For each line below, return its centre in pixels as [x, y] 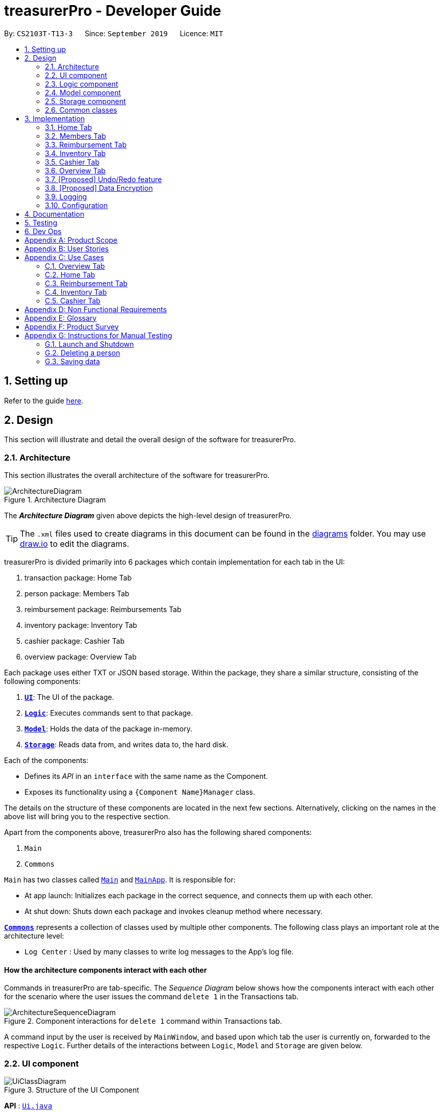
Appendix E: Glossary [61, 318]
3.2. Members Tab [75, 136]
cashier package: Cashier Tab [75, 641]
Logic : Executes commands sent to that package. [109, 713]
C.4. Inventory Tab [76, 292]
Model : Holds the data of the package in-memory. [109, 729]
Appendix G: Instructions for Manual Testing [98, 335]
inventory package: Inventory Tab [81, 625]
